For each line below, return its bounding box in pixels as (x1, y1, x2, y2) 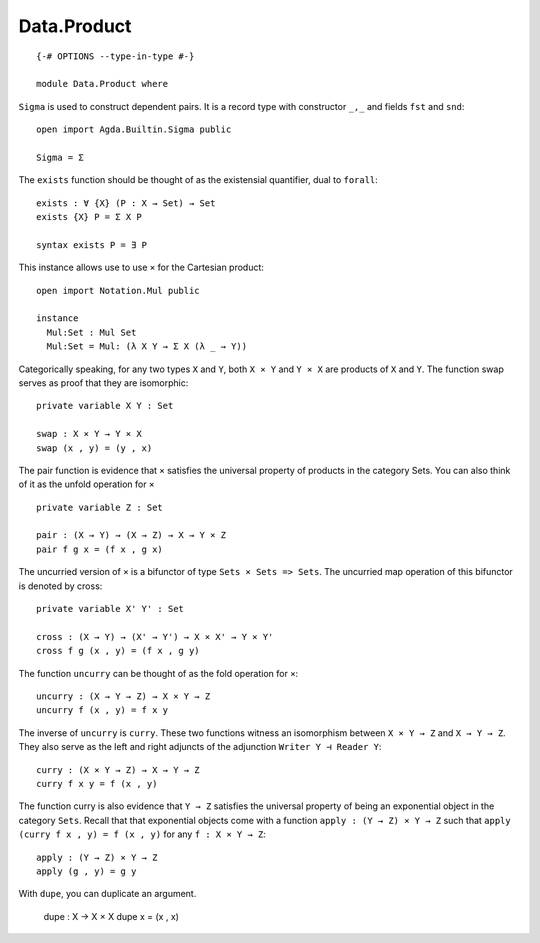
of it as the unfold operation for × (18, 478, 155, 490)
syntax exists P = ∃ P (36, 239, 148, 250)
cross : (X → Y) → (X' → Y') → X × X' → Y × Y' (36, 631, 274, 642)
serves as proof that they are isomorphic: (18, 376, 189, 389)
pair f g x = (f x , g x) (36, 543, 164, 555)
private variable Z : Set (36, 501, 164, 513)
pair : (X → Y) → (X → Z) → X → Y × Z (36, 530, 227, 541)
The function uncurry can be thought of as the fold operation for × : (18, 667, 299, 679)
